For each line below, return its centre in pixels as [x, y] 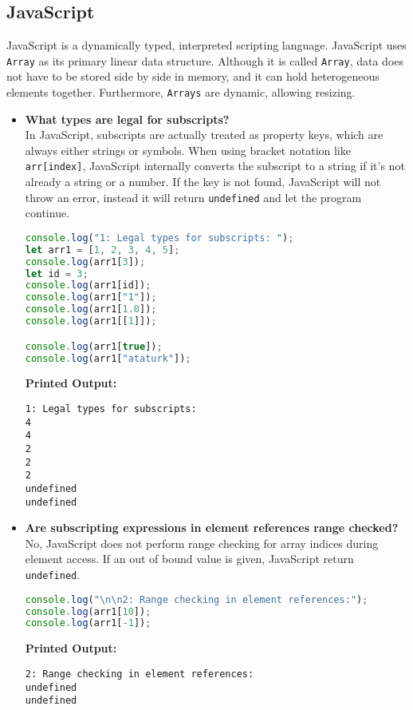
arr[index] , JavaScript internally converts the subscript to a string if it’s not [215, 166]
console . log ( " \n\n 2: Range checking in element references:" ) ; [197, 599]
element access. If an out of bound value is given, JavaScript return [189, 559]
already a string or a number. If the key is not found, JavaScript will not [203, 182]
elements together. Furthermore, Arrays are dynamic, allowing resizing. [181, 92]
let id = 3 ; [57, 274]
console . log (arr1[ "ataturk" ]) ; [108, 358]
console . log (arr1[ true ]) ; [94, 346]
